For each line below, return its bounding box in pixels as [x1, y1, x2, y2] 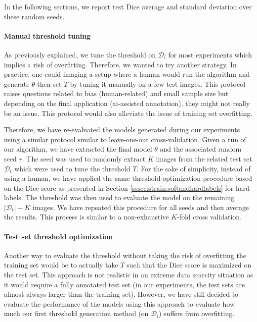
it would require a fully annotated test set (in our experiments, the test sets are [4, 279, 245, 289]
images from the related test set [156, 153, 252, 163]
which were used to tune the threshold [14, 163, 130, 173]
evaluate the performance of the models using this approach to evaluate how [4, 298, 235, 309]
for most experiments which [168, 49, 252, 59]
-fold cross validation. [177, 212, 242, 222]
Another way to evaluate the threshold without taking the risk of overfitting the [4, 250, 246, 260]
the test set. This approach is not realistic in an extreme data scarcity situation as [4, 269, 253, 280]
